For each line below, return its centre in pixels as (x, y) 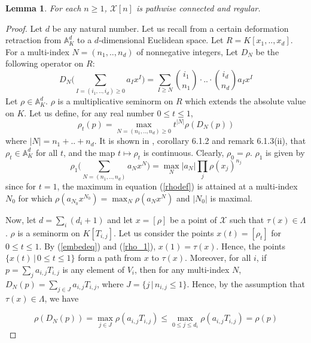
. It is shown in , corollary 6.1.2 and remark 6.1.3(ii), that (200, 141)
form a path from (110, 258)
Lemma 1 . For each (43, 8)
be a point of (193, 219)
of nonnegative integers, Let (187, 51)
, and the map (89, 152)
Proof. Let (24, 28)
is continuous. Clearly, (184, 152)
